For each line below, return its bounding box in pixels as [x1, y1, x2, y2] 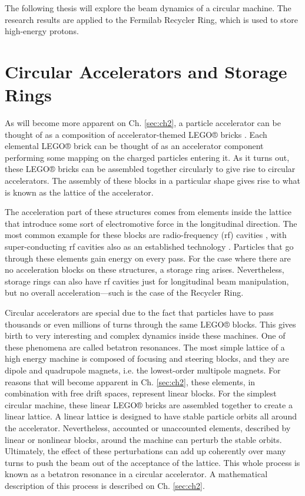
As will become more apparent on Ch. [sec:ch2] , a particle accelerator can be [5, 117, 281, 129]
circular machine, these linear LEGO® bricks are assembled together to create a [5, 398, 293, 411]
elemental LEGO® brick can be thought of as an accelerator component [5, 140, 264, 152]
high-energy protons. [5, 25, 79, 37]
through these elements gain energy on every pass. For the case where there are [5, 252, 291, 264]
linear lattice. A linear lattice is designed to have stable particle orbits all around [5, 410, 297, 422]
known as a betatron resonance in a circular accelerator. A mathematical [5, 468, 268, 480]
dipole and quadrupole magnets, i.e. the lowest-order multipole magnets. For [5, 363, 281, 376]
